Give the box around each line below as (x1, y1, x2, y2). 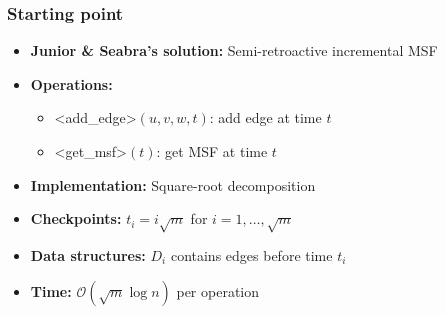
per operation (176, 280, 260, 301)
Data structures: (30, 244, 146, 265)
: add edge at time (209, 107, 322, 128)
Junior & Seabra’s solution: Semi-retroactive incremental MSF (30, 40, 438, 61)
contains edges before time (170, 244, 333, 265)
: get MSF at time (156, 141, 268, 161)
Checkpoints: (30, 208, 122, 229)
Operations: (30, 73, 113, 94)
